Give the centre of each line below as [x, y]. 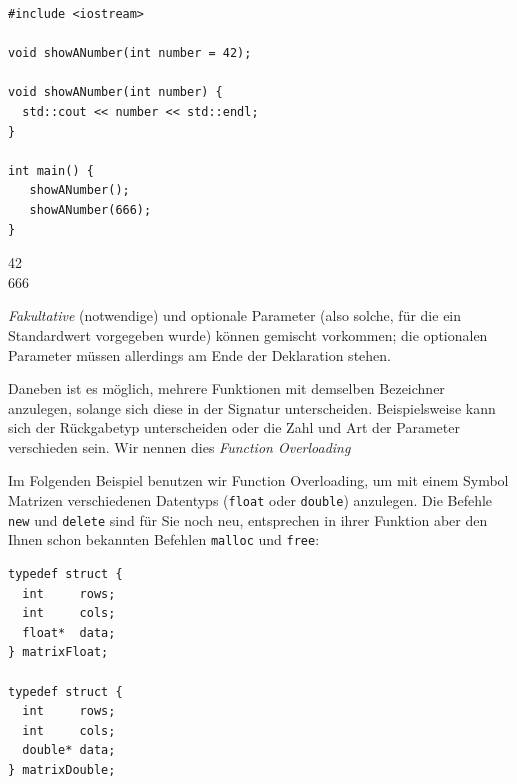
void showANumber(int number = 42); [130, 53]
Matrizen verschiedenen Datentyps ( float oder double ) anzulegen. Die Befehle [250, 500]
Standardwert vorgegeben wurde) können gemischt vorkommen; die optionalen [248, 334]
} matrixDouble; [62, 769]
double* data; [69, 750]
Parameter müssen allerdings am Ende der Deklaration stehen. [199, 354]
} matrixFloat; [58, 652]
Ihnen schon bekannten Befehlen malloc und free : [164, 539]
